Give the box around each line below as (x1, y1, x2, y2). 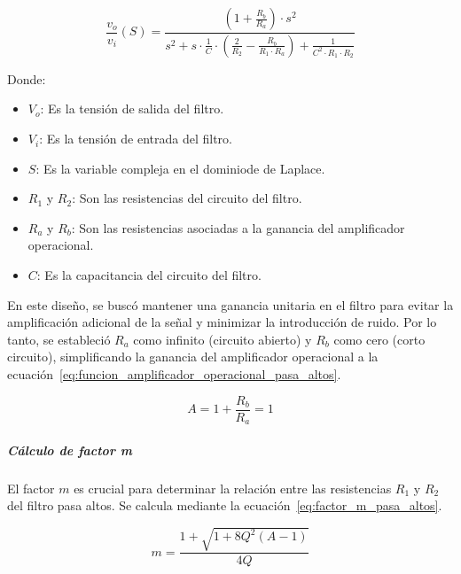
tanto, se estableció (7, 330, 111, 348)
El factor (7, 478, 55, 497)
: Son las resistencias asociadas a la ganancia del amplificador (71, 218, 405, 237)
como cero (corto (333, 330, 426, 348)
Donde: (7, 69, 46, 88)
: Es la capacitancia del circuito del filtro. (36, 266, 262, 284)
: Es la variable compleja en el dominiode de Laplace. (35, 159, 325, 177)
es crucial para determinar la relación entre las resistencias (74, 478, 392, 497)
